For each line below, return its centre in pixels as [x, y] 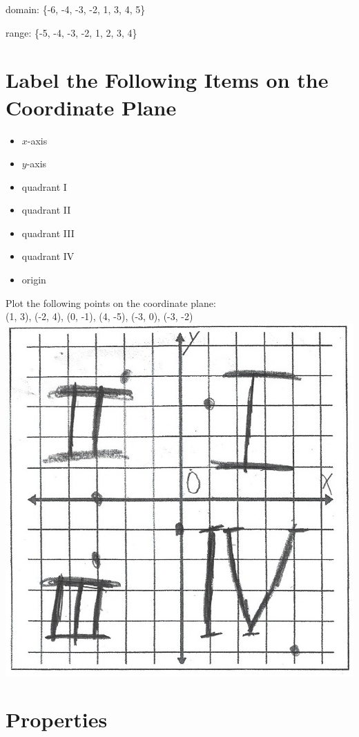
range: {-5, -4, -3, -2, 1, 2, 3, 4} [71, 32]
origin [34, 280]
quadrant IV [48, 256]
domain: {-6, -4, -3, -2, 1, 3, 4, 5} [76, 9]
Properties [57, 719]
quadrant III [48, 233]
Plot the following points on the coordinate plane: [111, 302]
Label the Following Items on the [167, 80]
